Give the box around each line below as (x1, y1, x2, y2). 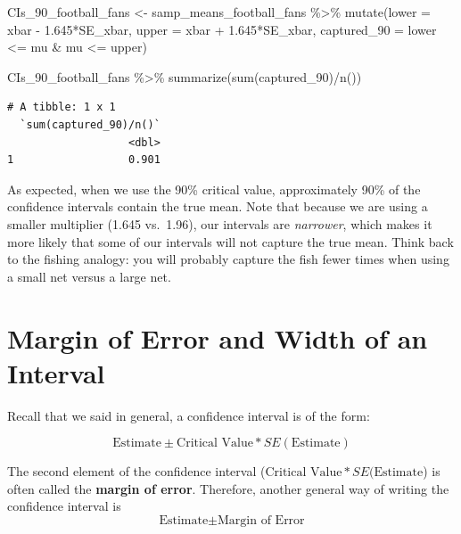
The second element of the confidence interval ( (7, 462, 266, 481)
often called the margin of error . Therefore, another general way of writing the (7, 479, 449, 497)
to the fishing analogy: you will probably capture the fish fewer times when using (7, 250, 449, 268)
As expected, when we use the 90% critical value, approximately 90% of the (7, 179, 421, 198)
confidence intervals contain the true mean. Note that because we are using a (7, 197, 428, 216)
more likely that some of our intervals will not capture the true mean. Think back (7, 232, 454, 251)
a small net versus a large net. (7, 267, 171, 285)
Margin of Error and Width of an (7, 319, 428, 356)
